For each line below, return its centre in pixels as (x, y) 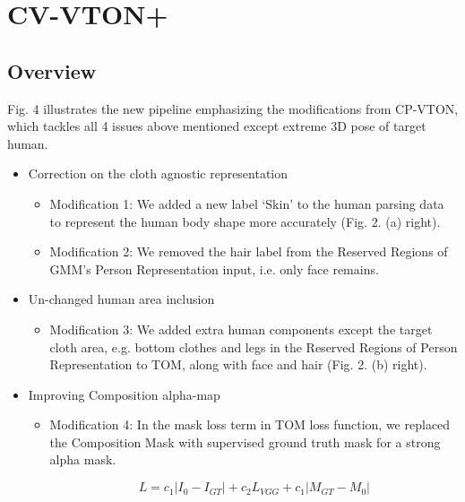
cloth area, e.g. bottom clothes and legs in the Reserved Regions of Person (254, 346)
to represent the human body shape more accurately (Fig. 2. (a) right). (245, 221)
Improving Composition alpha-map (124, 394)
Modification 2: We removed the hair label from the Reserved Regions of (249, 251)
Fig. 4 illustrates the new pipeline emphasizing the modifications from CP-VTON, (233, 108)
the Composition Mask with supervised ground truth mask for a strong (245, 441)
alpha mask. (83, 459)
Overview (52, 70)
